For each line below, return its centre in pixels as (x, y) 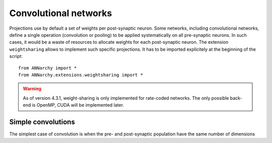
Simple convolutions (42, 122)
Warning (32, 89)
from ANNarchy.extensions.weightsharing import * (81, 75)
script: (16, 56)
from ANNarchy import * (48, 68)
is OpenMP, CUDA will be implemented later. (78, 105)
